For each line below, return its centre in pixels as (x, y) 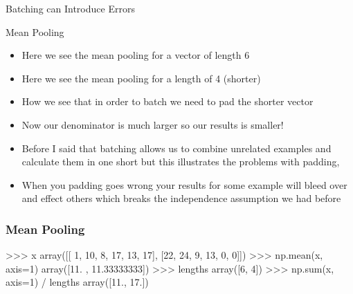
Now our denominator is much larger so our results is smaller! (153, 124)
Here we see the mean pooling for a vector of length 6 (136, 55)
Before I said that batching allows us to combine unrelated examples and (176, 148)
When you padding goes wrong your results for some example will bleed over (184, 184)
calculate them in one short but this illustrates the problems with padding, (181, 162)
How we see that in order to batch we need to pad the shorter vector (168, 101)
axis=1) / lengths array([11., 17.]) (77, 282)
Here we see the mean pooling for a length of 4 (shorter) (141, 78)
